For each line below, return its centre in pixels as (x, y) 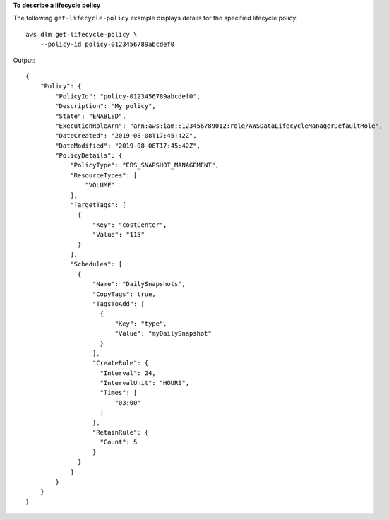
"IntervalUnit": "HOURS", (145, 383)
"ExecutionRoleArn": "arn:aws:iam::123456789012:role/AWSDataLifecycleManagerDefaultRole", (219, 126)
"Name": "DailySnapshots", (139, 284)
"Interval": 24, (128, 373)
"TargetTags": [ (98, 205)
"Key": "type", (141, 324)
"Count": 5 (119, 442)
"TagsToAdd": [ (118, 303)
